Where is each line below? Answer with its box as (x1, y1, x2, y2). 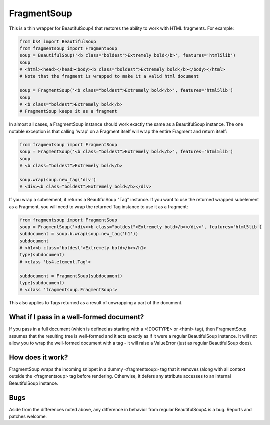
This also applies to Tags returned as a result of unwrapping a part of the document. (9, 300, 183, 306)
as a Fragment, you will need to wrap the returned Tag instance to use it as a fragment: (9, 203, 188, 210)
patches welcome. (9, 413, 47, 420)
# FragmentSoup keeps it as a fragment (19, 108, 117, 114)
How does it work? (9, 353, 68, 361)
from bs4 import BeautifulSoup (19, 38, 97, 44)
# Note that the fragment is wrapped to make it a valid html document (19, 73, 199, 79)
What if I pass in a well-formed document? (9, 313, 144, 321)
